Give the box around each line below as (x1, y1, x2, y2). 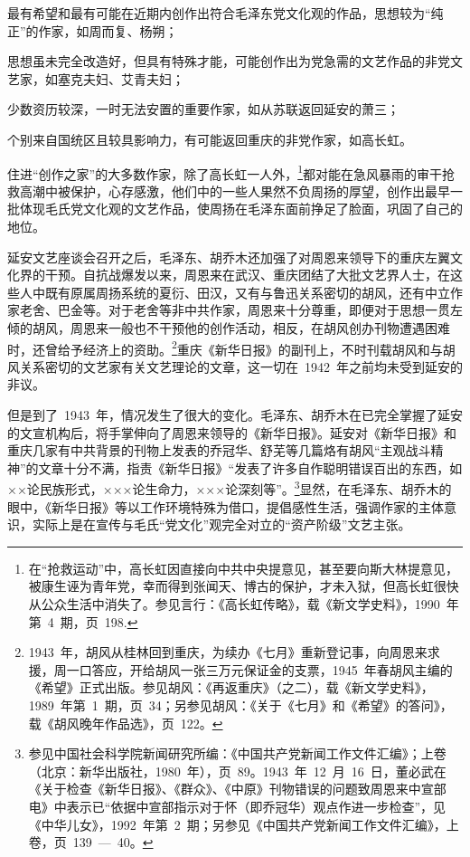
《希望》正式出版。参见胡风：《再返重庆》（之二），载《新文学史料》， (28, 678, 434, 697)
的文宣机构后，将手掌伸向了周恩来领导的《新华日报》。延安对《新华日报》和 (7, 423, 456, 442)
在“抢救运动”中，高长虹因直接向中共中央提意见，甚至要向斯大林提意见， (28, 558, 459, 577)
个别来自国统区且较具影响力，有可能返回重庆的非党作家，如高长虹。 (7, 129, 412, 148)
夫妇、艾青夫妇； (82, 69, 184, 88)
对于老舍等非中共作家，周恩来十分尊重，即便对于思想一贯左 (108, 300, 463, 319)
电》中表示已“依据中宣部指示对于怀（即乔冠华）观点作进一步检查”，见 (28, 796, 446, 815)
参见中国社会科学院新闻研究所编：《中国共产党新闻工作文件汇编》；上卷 (28, 744, 446, 763)
